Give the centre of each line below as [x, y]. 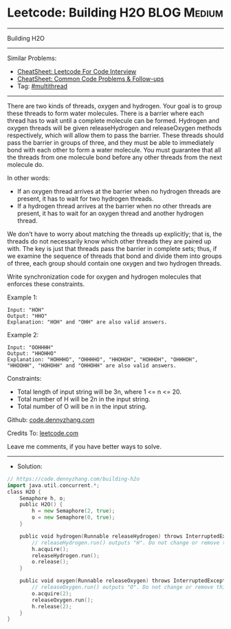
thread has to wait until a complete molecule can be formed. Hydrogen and [113, 120]
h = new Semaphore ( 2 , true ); [74, 511]
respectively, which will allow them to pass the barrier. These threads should [115, 135]
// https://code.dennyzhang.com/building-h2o [73, 479]
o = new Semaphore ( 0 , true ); [74, 518]
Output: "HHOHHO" [32, 353]
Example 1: [22, 297]
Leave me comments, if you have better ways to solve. [84, 446]
